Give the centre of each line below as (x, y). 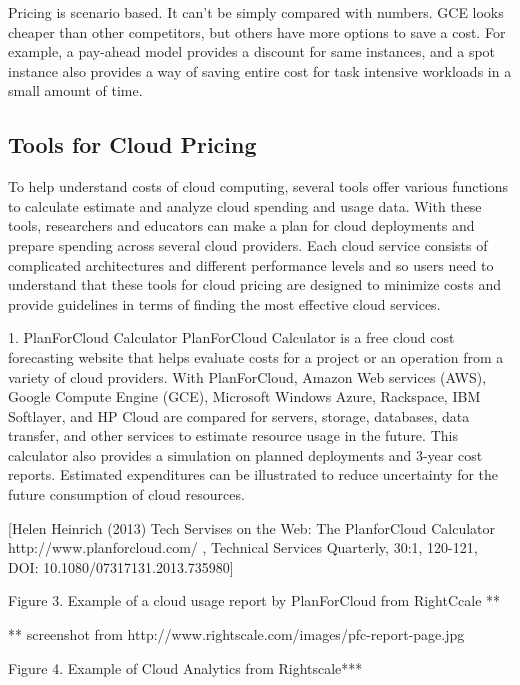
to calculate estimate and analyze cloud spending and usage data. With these (245, 205)
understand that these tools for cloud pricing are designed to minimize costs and (254, 284)
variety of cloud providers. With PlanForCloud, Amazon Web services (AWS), (247, 376)
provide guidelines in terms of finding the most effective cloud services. (224, 303)
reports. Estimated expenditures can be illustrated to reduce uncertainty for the (253, 474)
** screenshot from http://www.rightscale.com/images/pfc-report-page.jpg (236, 634)
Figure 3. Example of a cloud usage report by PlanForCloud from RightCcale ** (254, 600)
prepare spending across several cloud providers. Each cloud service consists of (248, 244)
